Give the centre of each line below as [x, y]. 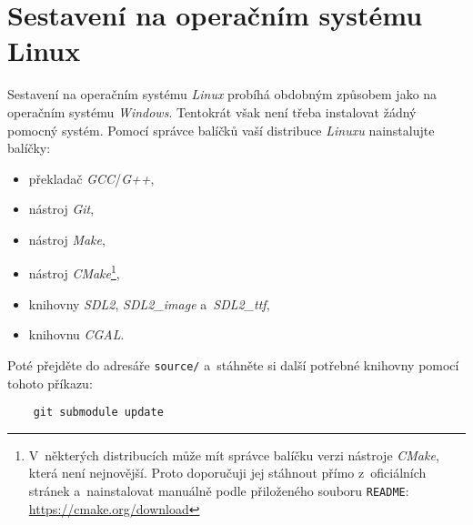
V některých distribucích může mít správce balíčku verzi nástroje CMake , [234, 454]
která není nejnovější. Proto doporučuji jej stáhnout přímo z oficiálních [227, 473]
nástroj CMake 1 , [74, 272]
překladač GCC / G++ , [91, 178]
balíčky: [29, 148]
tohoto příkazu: [50, 383]
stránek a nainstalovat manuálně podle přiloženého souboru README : [219, 490]
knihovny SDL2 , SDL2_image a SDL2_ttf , [149, 303]
